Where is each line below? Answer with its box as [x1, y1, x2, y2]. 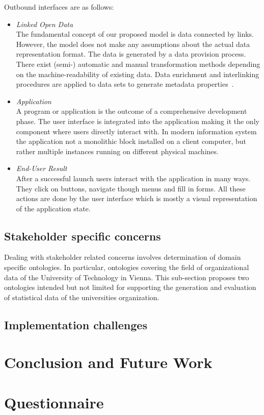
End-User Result [16, 163, 67, 174]
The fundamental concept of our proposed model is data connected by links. [16, 29, 254, 39]
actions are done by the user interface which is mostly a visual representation [16, 193, 257, 204]
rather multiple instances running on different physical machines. [16, 145, 219, 156]
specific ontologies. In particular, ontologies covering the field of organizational [4, 262, 249, 273]
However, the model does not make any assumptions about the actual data [16, 38, 250, 49]
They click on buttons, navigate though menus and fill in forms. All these [16, 183, 246, 193]
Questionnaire [4, 392, 104, 412]
